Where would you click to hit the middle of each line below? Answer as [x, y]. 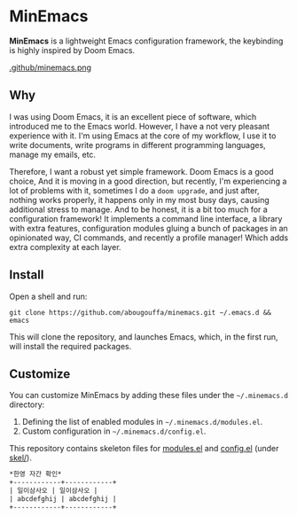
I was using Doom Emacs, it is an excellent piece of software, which [133, 116]
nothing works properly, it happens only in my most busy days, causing [140, 200]
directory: [27, 404]
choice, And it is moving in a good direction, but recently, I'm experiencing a [148, 181]
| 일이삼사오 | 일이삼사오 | [54, 491]
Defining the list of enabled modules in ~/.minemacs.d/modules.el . [142, 422]
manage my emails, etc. [52, 154]
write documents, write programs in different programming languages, [137, 145]
